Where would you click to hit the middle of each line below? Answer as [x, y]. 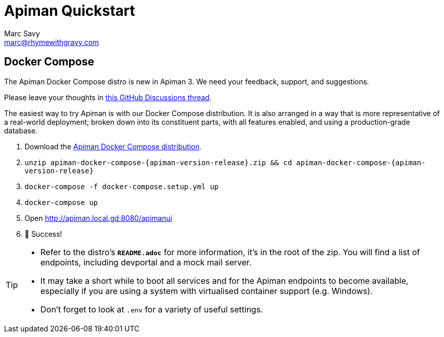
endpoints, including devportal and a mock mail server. [146, 262]
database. [21, 130]
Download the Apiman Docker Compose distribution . [113, 146]
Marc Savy [22, 33]
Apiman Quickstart [70, 11]
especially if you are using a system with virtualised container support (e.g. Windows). [207, 291]
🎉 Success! [43, 234]
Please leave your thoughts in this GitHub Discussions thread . [108, 97]
